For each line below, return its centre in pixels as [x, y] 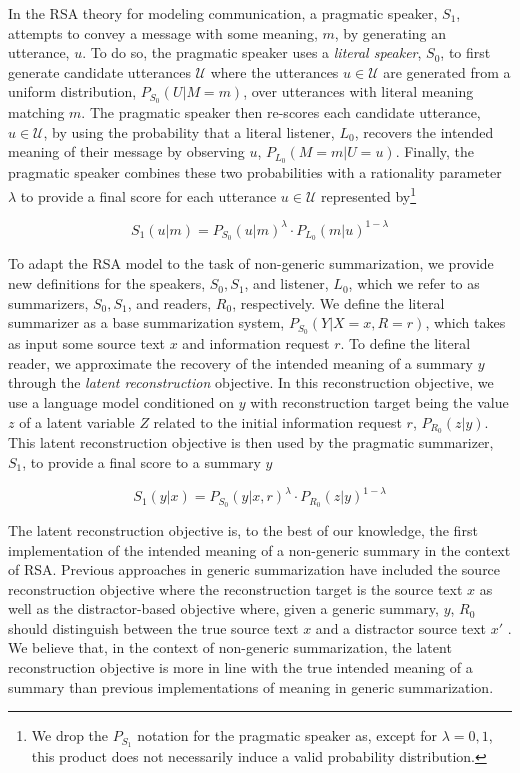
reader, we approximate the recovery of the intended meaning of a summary [241, 362]
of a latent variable [77, 421]
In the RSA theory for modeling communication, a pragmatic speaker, [223, 13]
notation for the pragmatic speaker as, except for [287, 735]
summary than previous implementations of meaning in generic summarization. [251, 686]
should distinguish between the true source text [153, 627]
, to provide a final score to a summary [141, 461]
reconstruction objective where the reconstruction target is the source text [235, 588]
